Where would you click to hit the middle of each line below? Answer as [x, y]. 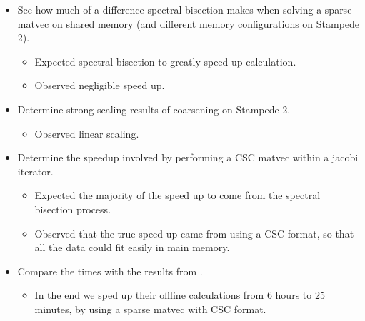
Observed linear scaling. [87, 133]
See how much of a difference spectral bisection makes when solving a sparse [185, 9]
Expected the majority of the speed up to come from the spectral [177, 195]
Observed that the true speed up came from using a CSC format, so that [194, 233]
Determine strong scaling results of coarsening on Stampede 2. [154, 109]
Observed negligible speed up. [100, 85]
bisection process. [73, 209]
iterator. [35, 171]
